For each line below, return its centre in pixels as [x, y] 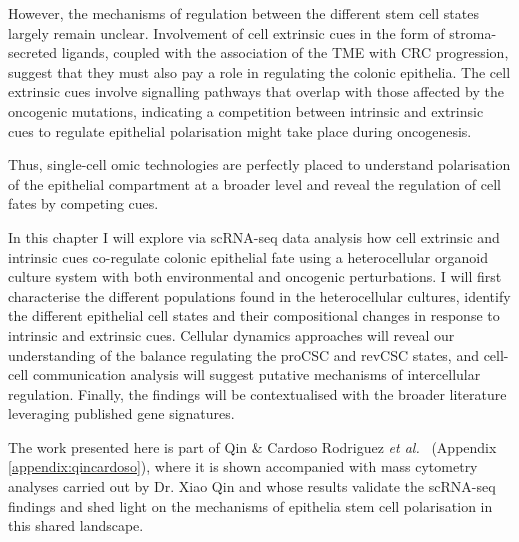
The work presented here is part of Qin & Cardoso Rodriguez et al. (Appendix [252, 446]
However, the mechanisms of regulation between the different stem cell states [243, 13]
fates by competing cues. [83, 203]
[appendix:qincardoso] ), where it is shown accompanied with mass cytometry [243, 466]
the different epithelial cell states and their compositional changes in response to [254, 315]
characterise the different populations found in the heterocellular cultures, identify [259, 295]
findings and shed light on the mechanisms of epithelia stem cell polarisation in [250, 505]
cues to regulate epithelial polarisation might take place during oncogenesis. [240, 130]
